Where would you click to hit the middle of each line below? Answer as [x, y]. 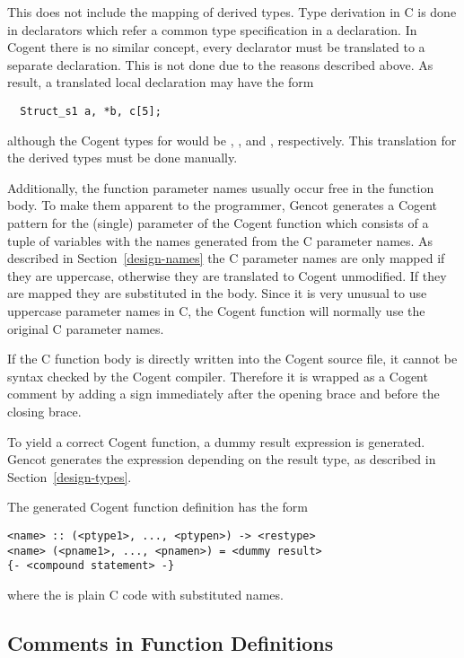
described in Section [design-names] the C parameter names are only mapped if [226, 258]
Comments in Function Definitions [171, 642]
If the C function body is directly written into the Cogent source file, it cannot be [232, 359]
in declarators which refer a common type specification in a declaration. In [212, 29]
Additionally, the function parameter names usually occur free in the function [221, 187]
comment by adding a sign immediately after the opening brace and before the [223, 394]
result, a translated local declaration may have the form [161, 82]
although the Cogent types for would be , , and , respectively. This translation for [232, 140]
